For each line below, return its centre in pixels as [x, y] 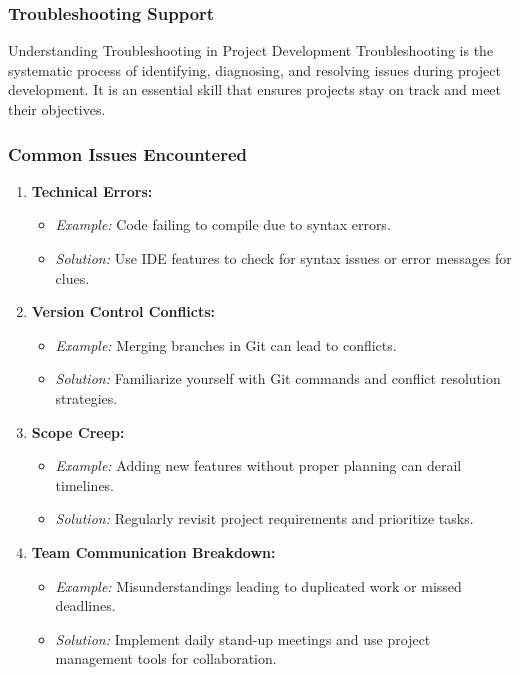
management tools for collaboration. [166, 658]
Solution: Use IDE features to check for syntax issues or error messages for [283, 258]
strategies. [86, 397]
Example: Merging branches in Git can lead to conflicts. [226, 344]
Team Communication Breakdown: [153, 551]
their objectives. [57, 109]
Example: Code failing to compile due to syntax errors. [223, 224]
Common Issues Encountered [127, 153]
